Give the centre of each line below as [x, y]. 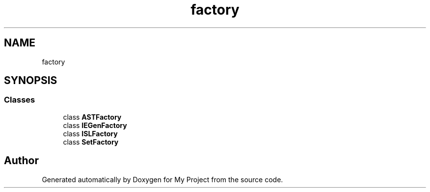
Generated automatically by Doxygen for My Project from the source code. [162, 179]
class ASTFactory [92, 117]
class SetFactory [91, 142]
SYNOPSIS [31, 81]
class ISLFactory [90, 133]
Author [21, 161]
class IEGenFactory [95, 125]
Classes [20, 100]
